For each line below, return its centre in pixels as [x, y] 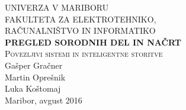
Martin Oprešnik [35, 77]
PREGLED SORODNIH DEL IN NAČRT [93, 42]
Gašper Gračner [34, 65]
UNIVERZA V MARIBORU [57, 7]
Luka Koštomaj [33, 88]
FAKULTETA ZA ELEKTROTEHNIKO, [81, 19]
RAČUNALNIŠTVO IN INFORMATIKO [80, 30]
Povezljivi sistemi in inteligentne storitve [84, 54]
